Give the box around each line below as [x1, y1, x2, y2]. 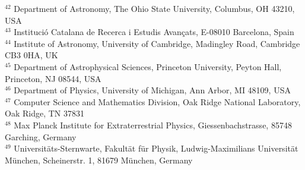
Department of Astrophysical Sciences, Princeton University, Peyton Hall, [14, 60, 282, 73]
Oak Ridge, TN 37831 [5, 107, 84, 119]
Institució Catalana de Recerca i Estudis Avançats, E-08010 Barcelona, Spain [14, 26, 294, 38]
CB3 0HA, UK [5, 49, 58, 61]
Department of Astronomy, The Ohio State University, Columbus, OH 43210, [14, 2, 295, 14]
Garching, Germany [5, 130, 77, 143]
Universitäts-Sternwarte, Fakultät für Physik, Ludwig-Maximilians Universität [14, 142, 298, 155]
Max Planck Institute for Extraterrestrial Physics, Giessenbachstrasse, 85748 [14, 118, 292, 131]
